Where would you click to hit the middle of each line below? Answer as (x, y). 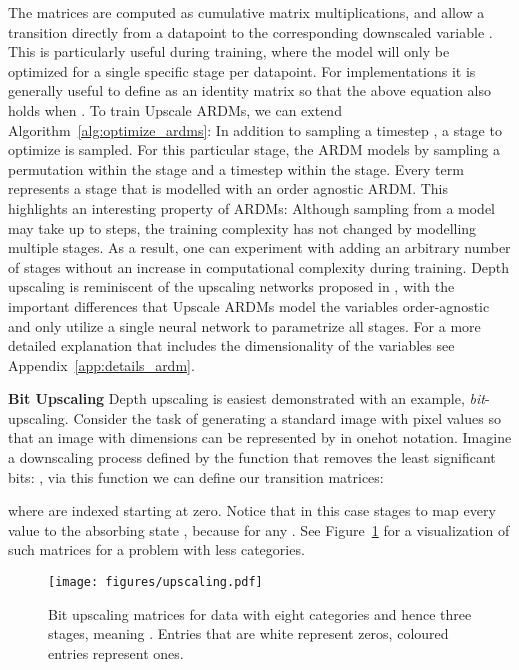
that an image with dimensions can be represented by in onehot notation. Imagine (260, 437)
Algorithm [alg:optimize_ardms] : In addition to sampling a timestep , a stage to (255, 129)
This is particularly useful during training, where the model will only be (229, 51)
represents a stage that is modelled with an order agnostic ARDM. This (228, 188)
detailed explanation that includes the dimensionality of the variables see (231, 345)
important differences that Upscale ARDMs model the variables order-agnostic (249, 305)
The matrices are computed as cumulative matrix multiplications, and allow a (246, 12)
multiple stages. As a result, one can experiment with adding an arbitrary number (259, 247)
